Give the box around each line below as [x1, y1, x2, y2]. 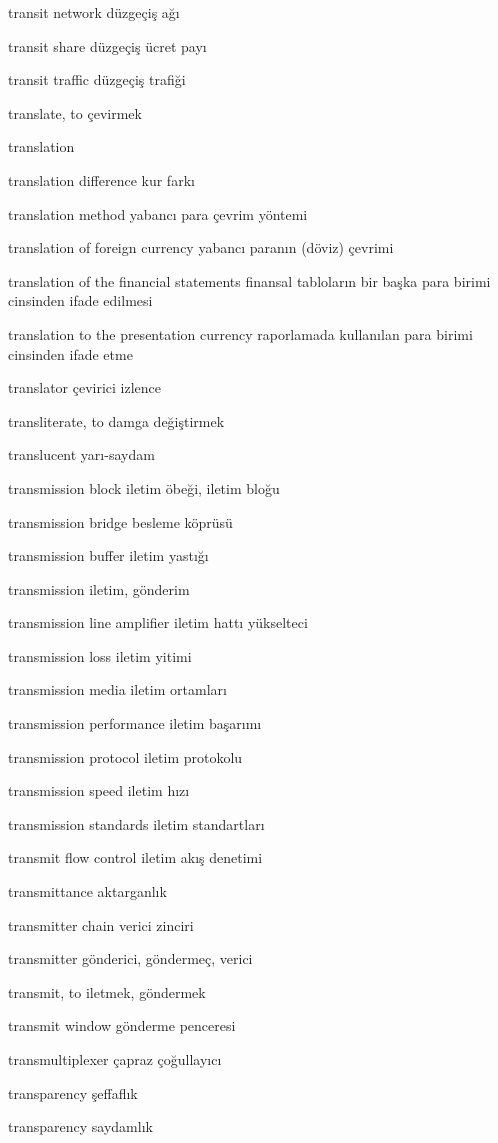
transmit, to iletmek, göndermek [8, 981, 206, 1002]
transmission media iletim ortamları [8, 679, 227, 700]
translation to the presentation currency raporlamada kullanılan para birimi [8, 323, 473, 344]
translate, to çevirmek [8, 102, 142, 123]
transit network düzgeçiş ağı [8, 2, 180, 22]
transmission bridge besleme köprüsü [8, 511, 233, 532]
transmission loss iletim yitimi [8, 645, 192, 666]
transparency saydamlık [8, 1116, 153, 1137]
